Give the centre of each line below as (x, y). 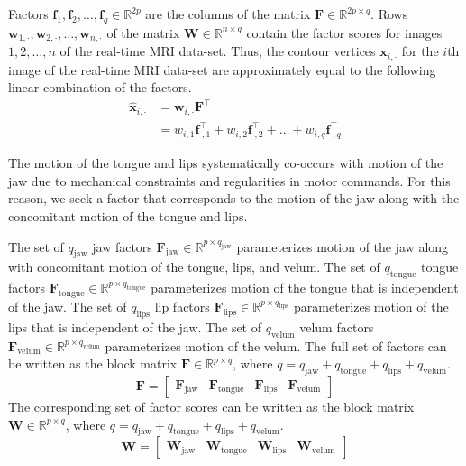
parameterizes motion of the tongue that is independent (305, 288)
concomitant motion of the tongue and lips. (128, 215)
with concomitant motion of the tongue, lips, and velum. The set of (194, 267)
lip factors (182, 306)
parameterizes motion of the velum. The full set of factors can (276, 345)
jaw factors (122, 246)
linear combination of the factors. (100, 87)
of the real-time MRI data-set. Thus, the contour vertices (218, 51)
